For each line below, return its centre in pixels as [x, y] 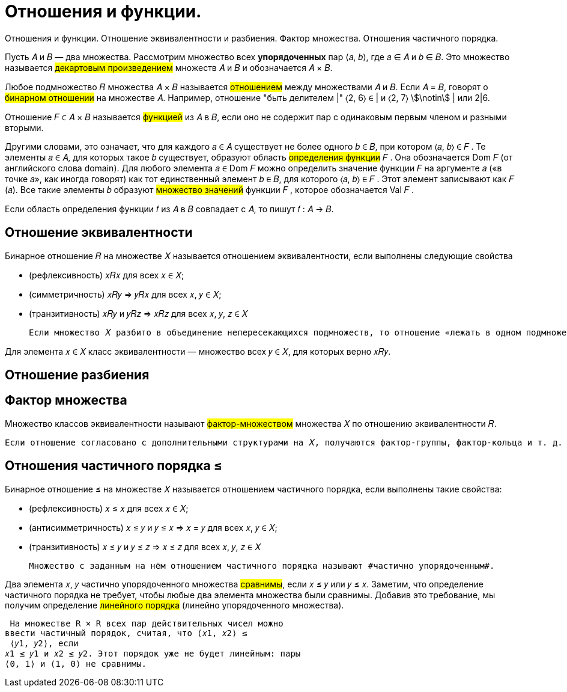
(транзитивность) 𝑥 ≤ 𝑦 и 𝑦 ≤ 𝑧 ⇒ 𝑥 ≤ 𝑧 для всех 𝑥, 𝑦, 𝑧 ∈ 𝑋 [145, 547]
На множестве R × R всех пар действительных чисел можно [147, 623]
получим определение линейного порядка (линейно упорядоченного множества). [174, 605]
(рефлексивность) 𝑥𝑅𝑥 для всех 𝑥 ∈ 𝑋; [107, 275]
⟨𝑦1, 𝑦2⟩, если [44, 643]
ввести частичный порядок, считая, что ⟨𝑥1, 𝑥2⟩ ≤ [126, 633]
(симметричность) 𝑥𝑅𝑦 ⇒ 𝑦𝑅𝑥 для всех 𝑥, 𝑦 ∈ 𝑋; [125, 294]
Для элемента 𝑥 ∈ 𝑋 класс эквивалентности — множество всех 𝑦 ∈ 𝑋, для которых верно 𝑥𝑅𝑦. [198, 351]
